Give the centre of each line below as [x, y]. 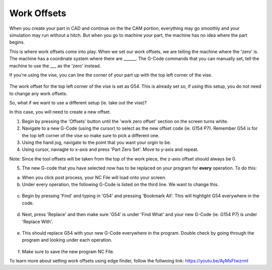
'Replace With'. [38, 222]
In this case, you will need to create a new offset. [60, 112]
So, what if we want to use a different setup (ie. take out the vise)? [78, 103]
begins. [17, 42]
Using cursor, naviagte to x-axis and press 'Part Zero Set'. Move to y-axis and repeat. [110, 149]
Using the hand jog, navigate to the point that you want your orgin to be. [96, 143]
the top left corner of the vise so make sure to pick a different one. [91, 135]
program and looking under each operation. [67, 240]
